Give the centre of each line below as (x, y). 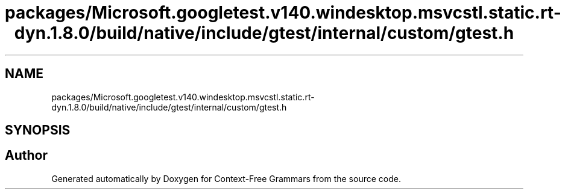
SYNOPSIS (38, 130)
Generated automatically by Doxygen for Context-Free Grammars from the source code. (226, 178)
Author (26, 156)
